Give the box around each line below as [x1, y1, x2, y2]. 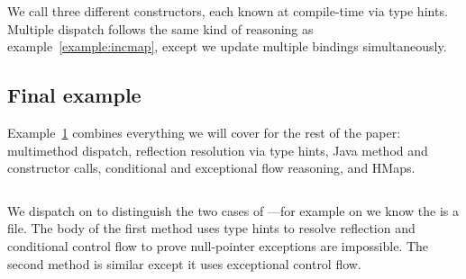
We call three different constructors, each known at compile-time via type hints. [7, 2, 448, 20]
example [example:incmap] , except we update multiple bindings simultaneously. [7, 37, 447, 56]
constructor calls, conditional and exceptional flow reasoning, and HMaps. [7, 158, 416, 177]
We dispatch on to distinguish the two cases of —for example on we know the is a [7, 201, 459, 220]
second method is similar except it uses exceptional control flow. [7, 254, 361, 273]
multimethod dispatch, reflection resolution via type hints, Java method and [7, 140, 428, 159]
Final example [7, 81, 142, 109]
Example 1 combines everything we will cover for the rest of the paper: [7, 122, 401, 141]
